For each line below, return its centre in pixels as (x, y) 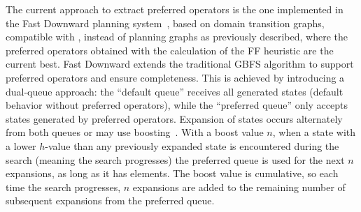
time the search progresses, (63, 187)
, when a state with (314, 132)
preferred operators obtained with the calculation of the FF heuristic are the (170, 50)
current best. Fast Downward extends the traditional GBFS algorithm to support (180, 64)
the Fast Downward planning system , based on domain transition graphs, (165, 23)
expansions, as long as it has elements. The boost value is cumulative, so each (172, 173)
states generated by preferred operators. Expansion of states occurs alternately (174, 118)
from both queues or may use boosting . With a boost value (135, 132)
